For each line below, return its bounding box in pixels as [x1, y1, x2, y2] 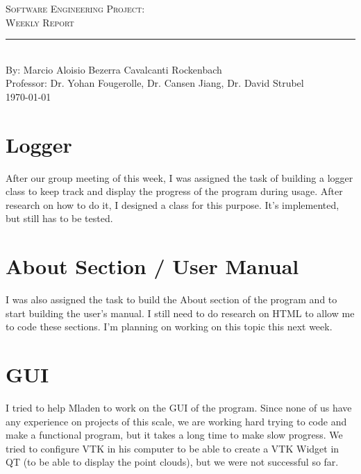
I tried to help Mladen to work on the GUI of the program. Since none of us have [6, 400, 352, 415]
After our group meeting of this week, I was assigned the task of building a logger [6, 170, 353, 185]
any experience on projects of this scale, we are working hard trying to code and [6, 414, 347, 428]
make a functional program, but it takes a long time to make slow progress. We [6, 428, 343, 442]
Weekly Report [6, 15, 74, 29]
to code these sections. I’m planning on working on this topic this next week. [6, 319, 333, 334]
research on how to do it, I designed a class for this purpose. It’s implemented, [6, 197, 339, 212]
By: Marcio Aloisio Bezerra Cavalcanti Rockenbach [6, 62, 222, 76]
